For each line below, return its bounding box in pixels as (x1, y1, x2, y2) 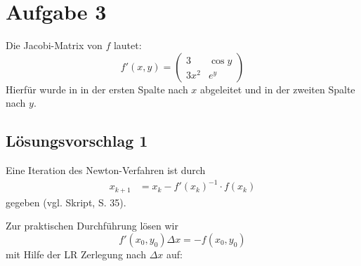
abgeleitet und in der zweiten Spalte (200, 81, 355, 96)
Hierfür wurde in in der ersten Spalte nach (6, 81, 188, 96)
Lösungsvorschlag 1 (6, 130, 148, 152)
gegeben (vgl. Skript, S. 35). (6, 194, 126, 209)
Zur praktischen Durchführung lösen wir (6, 218, 178, 233)
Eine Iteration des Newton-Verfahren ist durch (6, 163, 206, 178)
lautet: (113, 38, 142, 53)
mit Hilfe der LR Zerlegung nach (6, 246, 146, 261)
